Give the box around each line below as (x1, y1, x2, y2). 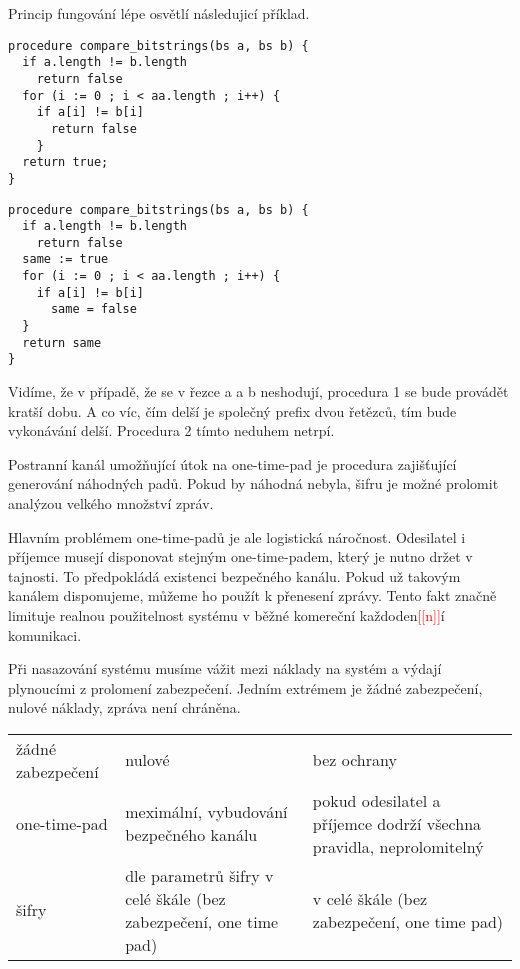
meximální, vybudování (125, 800, 288, 824)
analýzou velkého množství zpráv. (8, 493, 214, 514)
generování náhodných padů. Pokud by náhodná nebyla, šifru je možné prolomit (8, 473, 499, 494)
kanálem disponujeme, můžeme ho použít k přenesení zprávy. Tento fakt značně (8, 585, 497, 606)
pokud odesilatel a (312, 788, 441, 812)
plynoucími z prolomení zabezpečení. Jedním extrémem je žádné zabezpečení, (8, 677, 483, 698)
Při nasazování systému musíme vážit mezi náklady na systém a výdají (8, 658, 442, 679)
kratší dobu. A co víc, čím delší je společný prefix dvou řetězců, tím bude (8, 400, 457, 421)
